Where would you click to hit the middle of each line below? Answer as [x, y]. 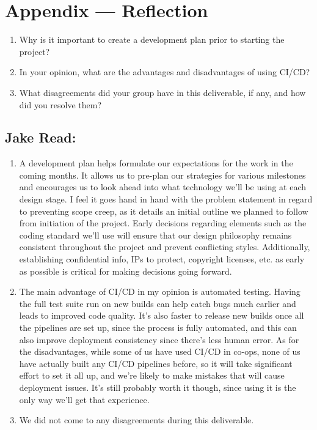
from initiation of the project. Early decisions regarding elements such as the [163, 223]
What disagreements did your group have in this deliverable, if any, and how [162, 92]
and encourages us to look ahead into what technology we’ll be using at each [163, 187]
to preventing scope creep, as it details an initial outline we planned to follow [164, 211]
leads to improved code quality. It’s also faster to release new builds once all [162, 315]
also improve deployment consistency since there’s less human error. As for [159, 339]
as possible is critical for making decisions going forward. [126, 271]
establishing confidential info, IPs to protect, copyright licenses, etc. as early [162, 259]
